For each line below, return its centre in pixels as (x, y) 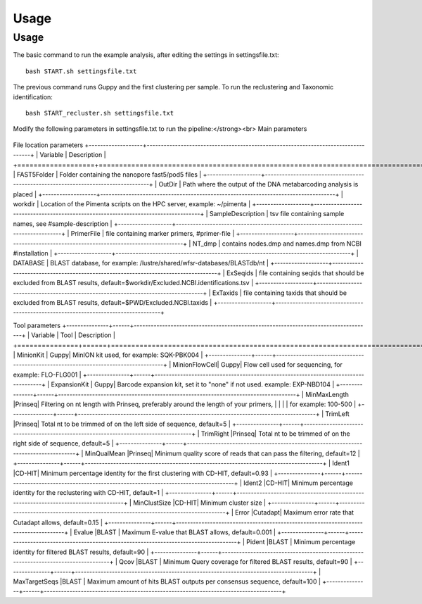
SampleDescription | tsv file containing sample (277, 214)
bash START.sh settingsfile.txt (81, 71)
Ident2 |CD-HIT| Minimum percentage (299, 483)
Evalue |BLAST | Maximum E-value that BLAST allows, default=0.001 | (174, 532)
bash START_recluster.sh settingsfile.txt (100, 113)
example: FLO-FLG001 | (47, 375)
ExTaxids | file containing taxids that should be (280, 293)
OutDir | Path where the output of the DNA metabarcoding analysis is (258, 184)
